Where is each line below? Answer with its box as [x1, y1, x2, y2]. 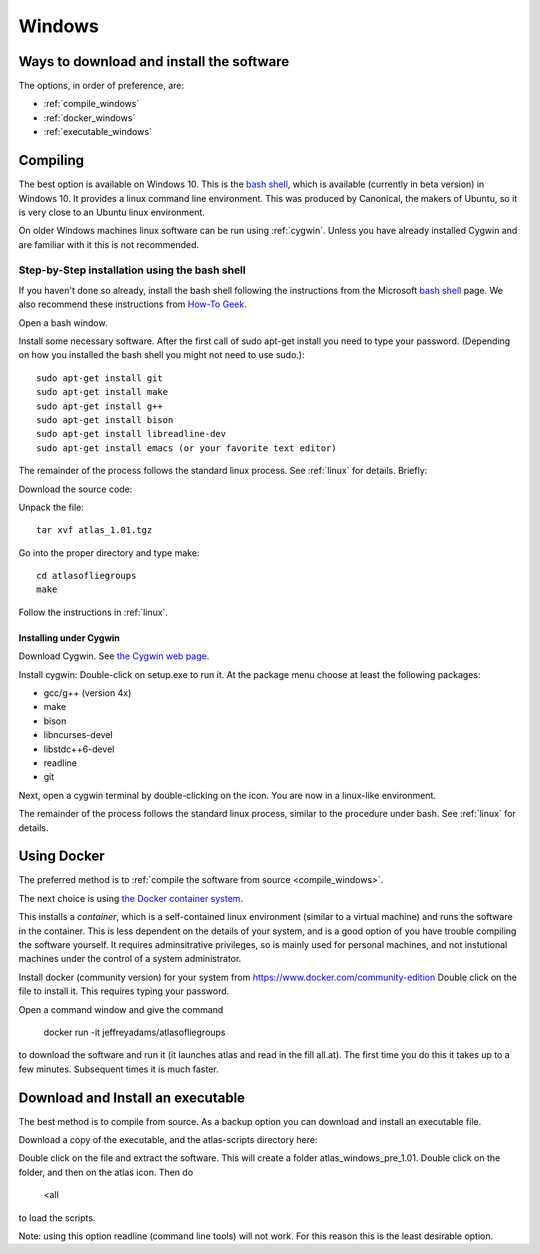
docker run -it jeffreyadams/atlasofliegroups [43, 1026, 226, 1038]
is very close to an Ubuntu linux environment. [18, 206, 205, 218]
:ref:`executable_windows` [43, 126, 152, 138]
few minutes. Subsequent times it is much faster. [18, 1063, 219, 1075]
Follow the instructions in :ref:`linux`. [18, 606, 169, 618]
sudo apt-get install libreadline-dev [36, 428, 227, 440]
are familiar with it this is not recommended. [18, 238, 200, 250]
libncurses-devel [43, 729, 114, 741]
